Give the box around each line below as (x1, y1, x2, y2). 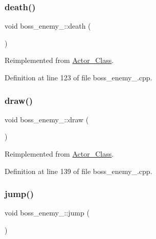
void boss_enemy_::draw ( (5, 114, 89, 124)
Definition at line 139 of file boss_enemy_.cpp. (5, 165, 152, 176)
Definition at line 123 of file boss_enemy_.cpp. (5, 72, 152, 82)
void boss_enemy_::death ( (5, 20, 91, 31)
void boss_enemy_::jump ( (5, 207, 90, 218)
